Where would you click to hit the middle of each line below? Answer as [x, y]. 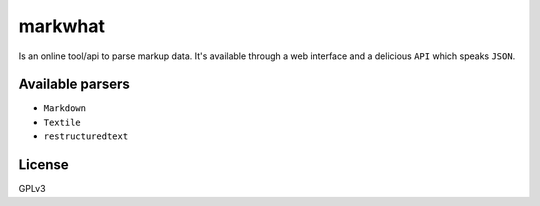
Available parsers [74, 84]
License [43, 165]
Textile [62, 122]
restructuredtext [86, 136]
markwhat [61, 26]
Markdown [65, 108]
